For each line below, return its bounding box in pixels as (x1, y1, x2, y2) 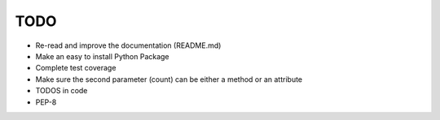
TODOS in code (35, 86, 88, 96)
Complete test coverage (35, 63, 117, 73)
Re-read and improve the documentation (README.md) (35, 41, 222, 50)
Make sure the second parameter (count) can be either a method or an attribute (35, 74, 303, 84)
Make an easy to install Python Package (35, 51, 170, 61)
